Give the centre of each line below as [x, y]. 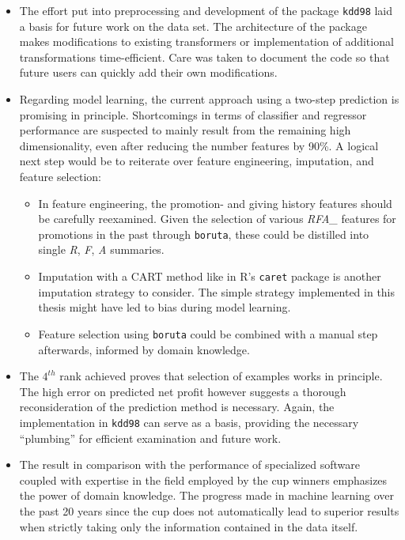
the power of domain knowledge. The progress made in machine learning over [207, 495]
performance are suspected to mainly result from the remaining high [185, 130]
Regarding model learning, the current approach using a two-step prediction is [209, 99]
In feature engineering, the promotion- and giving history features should [215, 203]
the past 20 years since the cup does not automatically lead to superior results [209, 510]
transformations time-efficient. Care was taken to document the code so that [204, 57]
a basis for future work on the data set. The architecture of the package [193, 26]
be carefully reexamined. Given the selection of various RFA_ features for [217, 219]
